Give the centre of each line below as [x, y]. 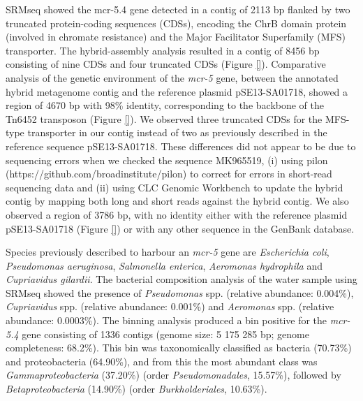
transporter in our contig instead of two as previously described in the [177, 132]
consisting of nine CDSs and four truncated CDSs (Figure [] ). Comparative [166, 64]
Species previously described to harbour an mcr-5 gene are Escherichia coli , [168, 252]
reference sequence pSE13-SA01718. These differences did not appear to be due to [181, 146]
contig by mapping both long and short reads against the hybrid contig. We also [177, 201]
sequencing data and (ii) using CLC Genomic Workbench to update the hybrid [175, 187]
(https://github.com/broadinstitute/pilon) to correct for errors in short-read [169, 174]
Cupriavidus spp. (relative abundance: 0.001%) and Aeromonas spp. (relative [170, 306]
